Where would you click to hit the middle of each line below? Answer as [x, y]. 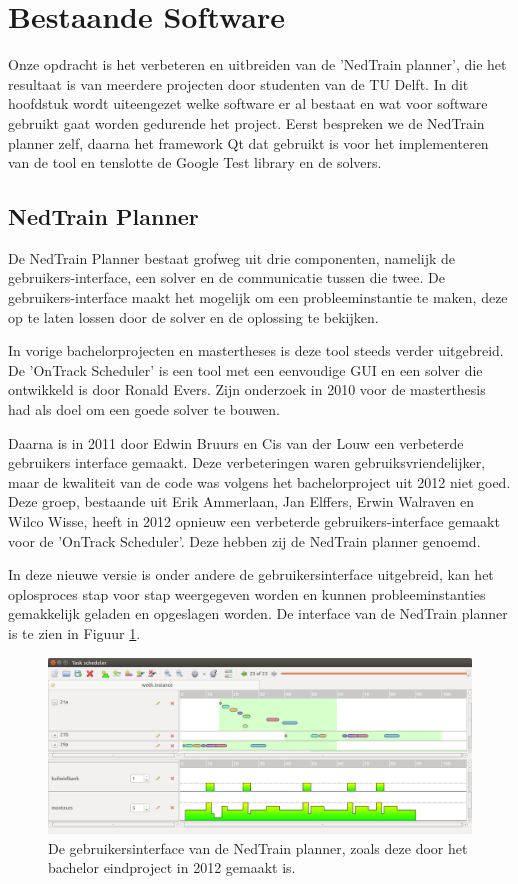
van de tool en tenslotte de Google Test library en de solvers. [195, 162]
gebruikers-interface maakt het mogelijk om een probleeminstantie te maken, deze [258, 297]
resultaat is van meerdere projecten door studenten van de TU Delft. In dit [238, 83]
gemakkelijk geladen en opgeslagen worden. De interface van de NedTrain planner [258, 613]
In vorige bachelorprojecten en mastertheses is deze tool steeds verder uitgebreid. [256, 350]
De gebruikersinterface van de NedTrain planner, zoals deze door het [258, 847]
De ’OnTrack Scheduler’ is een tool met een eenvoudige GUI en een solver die [245, 369]
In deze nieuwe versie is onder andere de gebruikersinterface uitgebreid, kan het [251, 574]
